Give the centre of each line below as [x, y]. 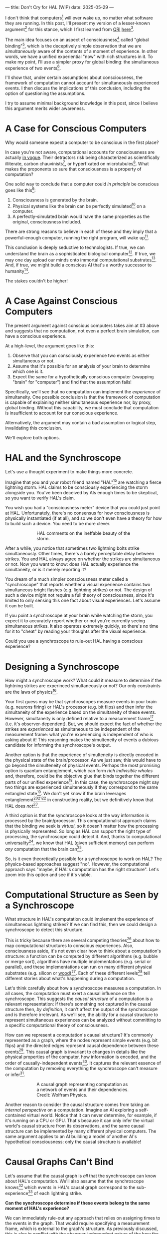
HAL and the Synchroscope [63, 458]
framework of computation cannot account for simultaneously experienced [82, 83]
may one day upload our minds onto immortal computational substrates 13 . [81, 259]
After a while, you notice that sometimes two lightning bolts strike [72, 548]
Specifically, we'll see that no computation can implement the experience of [83, 391]
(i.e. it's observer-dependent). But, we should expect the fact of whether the [83, 724]
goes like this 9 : [20, 189]
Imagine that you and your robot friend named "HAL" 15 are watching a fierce [83, 482]
